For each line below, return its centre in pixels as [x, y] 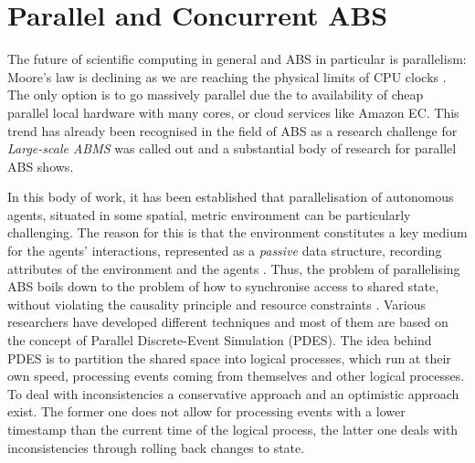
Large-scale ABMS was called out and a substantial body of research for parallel [232, 148]
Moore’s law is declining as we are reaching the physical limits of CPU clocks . [227, 76]
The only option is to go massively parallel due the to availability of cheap [216, 95]
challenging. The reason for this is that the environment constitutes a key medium [237, 232]
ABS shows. [41, 166]
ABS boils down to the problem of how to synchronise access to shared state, [223, 286]
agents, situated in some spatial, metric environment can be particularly [209, 214]
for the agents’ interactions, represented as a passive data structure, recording [225, 251]
